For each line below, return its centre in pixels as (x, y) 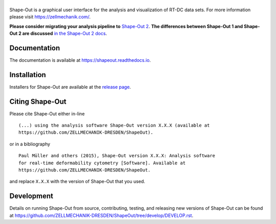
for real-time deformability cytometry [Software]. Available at (102, 163)
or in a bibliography (30, 144)
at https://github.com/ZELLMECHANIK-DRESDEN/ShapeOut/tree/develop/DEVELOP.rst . (101, 215)
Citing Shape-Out (38, 101)
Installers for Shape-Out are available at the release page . (70, 87)
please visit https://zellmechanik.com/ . (50, 17)
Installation (28, 75)
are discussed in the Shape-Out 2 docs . (65, 33)
